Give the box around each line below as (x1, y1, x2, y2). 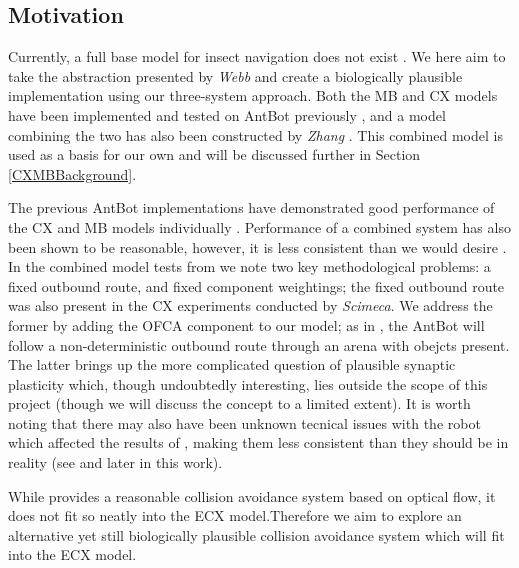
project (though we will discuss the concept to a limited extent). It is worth (8, 393, 471, 414)
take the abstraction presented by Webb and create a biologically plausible (8, 65, 463, 86)
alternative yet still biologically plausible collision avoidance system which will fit (8, 524, 505, 545)
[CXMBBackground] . (8, 163, 137, 184)
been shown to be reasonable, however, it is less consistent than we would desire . (8, 236, 507, 257)
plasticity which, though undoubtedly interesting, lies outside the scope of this (8, 373, 488, 394)
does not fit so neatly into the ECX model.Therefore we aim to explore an (8, 505, 462, 526)
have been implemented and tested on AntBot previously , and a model (8, 104, 446, 125)
